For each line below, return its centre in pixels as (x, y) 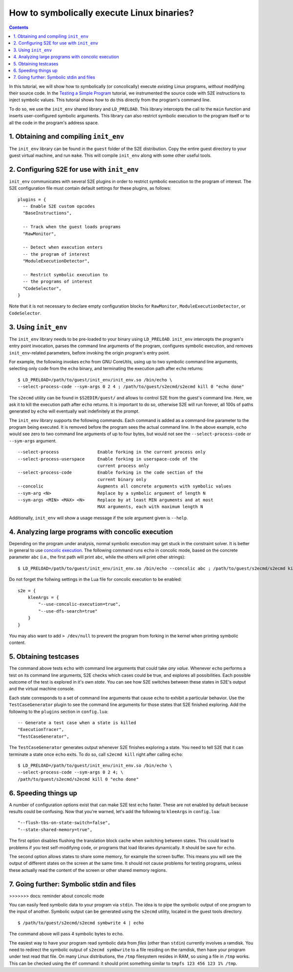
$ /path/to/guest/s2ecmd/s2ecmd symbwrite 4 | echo (81, 923)
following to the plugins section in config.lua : (59, 711)
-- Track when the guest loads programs (72, 227)
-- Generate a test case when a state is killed (77, 723)
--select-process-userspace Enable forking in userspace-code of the (108, 459)
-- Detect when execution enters (63, 247)
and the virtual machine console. (42, 689)
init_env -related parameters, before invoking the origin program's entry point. (90, 353)
